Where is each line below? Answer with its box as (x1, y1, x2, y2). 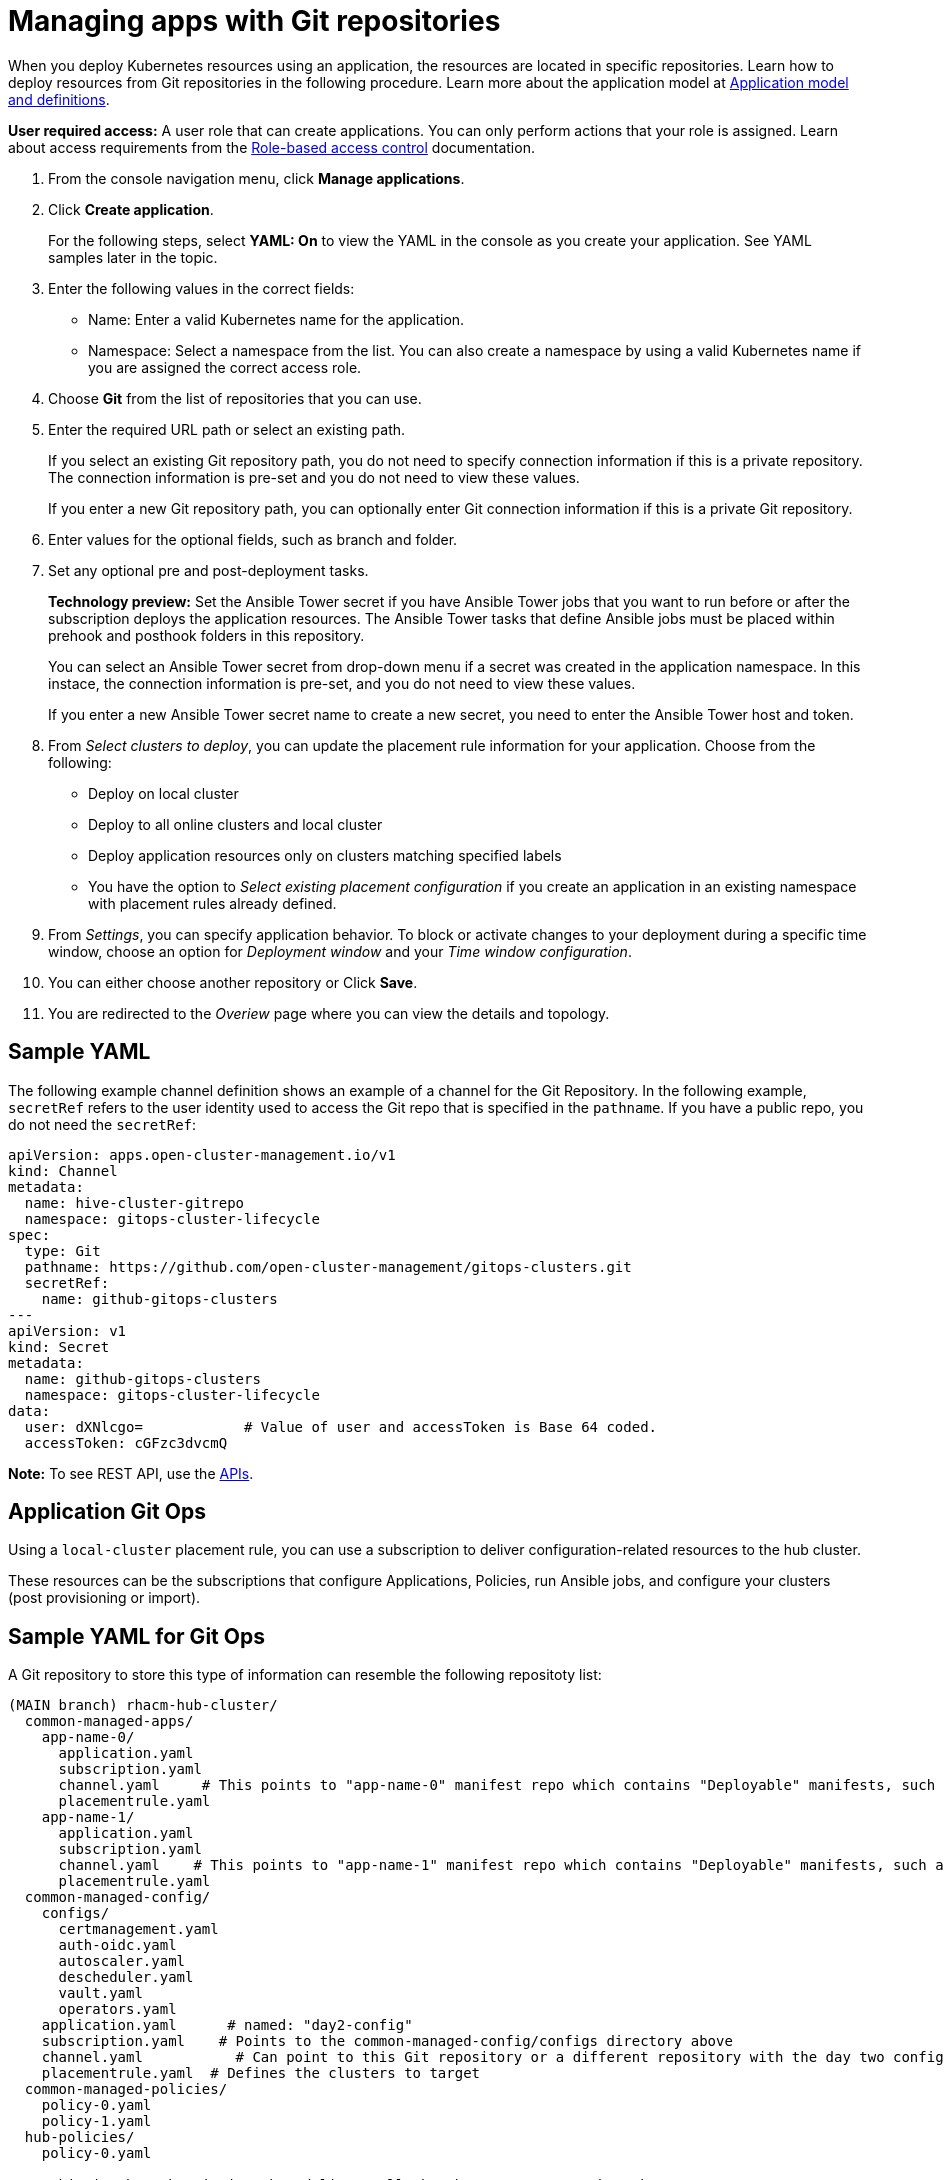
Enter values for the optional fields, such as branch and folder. (48, 530, 458, 548)
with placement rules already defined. (88, 894, 337, 912)
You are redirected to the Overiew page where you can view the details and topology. (48, 1004, 610, 1022)
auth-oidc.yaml (58, 1937, 177, 1954)
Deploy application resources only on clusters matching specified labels (88, 846, 562, 864)
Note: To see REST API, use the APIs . (8, 1464, 254, 1482)
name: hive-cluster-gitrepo (24, 1194, 245, 1211)
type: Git (24, 1242, 101, 1259)
